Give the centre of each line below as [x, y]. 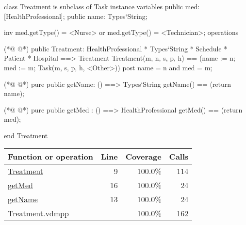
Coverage [143, 156]
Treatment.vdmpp [38, 213]
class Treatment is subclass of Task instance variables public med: [102, 6]
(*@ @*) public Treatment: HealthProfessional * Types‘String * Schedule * [116, 48]
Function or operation [50, 156]
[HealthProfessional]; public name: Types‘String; [76, 16]
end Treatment [26, 135]
